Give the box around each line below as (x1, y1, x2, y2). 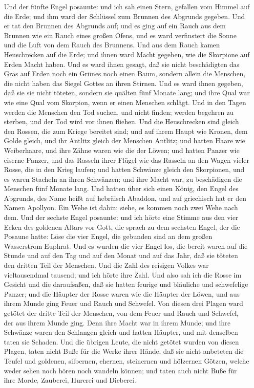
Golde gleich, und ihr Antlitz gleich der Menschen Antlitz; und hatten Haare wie (4, 135, 245, 146)
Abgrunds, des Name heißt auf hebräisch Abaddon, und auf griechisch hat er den (4, 193, 246, 203)
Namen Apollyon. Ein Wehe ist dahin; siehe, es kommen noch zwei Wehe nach (4, 202, 238, 213)
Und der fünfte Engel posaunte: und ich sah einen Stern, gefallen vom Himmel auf (4, 1, 250, 11)
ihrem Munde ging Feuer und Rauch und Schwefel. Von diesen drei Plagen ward (4, 298, 243, 308)
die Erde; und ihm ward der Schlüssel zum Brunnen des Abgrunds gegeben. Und (4, 11, 245, 21)
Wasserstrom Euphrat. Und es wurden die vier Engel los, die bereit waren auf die (4, 240, 248, 251)
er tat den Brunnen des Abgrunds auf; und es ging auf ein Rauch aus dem (4, 21, 226, 31)
